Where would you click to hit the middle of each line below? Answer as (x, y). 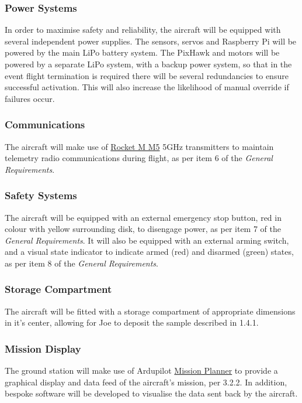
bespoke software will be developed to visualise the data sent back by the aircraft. (151, 393)
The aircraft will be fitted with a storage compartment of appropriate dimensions (150, 311)
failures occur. (30, 98)
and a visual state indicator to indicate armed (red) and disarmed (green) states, (149, 252)
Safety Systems (41, 195)
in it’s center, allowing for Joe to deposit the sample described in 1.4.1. (132, 322)
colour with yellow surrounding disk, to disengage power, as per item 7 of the (143, 229)
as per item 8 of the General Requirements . (82, 263)
